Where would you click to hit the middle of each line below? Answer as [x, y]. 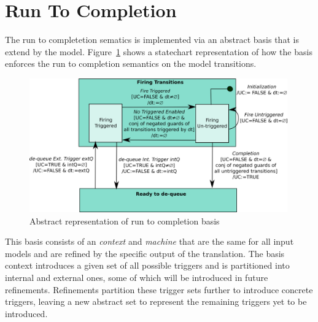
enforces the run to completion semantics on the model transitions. [131, 63]
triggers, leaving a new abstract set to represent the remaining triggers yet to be [156, 301]
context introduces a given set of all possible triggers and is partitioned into [147, 265]
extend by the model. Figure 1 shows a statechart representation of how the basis [159, 51]
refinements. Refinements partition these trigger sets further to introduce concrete [159, 289]
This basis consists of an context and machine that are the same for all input [149, 241]
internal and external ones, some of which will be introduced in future [137, 277]
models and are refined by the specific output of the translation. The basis [145, 253]
